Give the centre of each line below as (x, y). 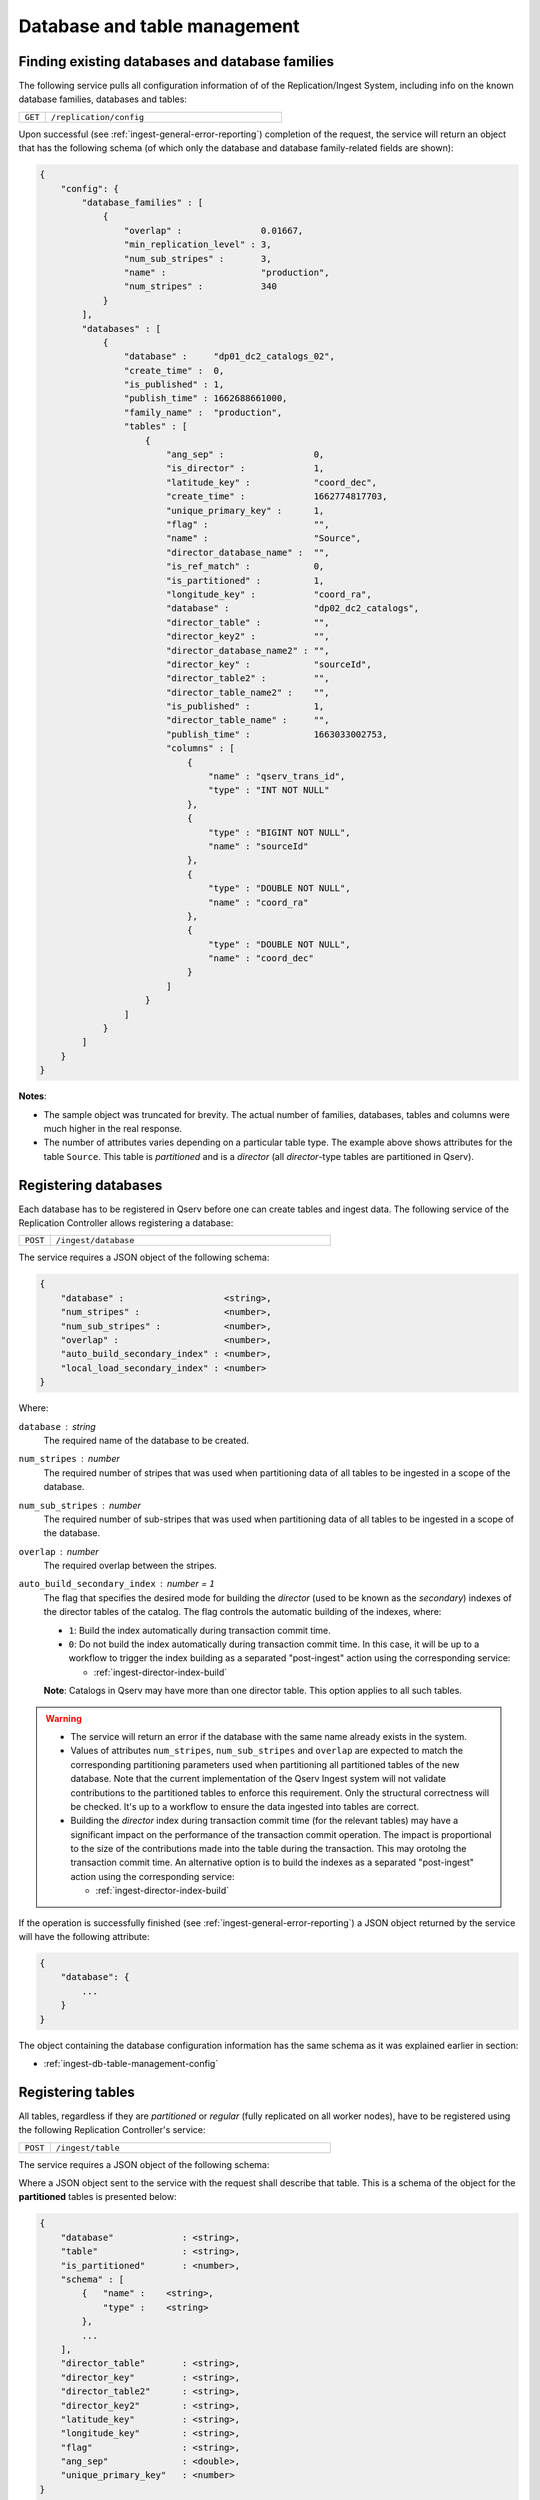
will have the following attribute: (84, 1937)
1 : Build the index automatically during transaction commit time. (199, 1630)
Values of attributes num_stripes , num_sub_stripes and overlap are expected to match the (267, 1751)
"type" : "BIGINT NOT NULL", (279, 832)
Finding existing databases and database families (176, 61)
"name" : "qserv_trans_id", (277, 776)
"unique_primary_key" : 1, (245, 510)
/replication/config (97, 116)
